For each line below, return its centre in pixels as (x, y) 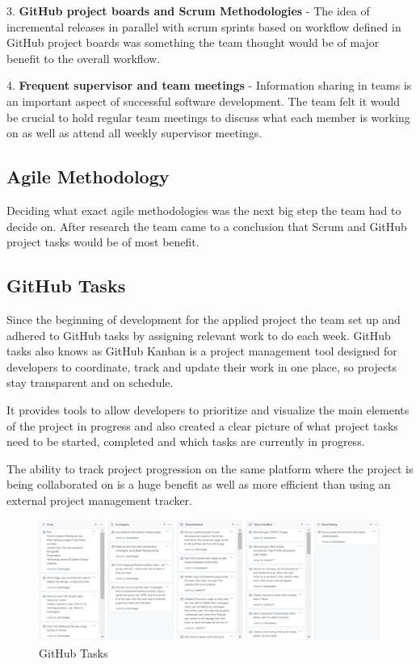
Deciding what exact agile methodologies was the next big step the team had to (204, 210)
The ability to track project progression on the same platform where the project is (210, 468)
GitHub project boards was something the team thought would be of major (193, 42)
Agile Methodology (88, 177)
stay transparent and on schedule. (90, 382)
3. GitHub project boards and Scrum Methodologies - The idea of (188, 11)
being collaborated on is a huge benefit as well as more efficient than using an (199, 484)
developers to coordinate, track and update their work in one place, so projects (202, 366)
